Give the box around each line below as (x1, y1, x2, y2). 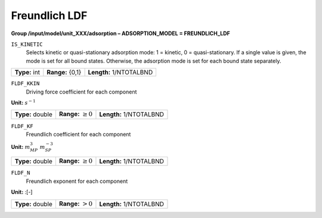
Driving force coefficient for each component (26, 88, 137, 95)
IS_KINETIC (11, 41, 43, 48)
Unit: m (11, 144, 30, 151)
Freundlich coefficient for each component (26, 131, 131, 138)
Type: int (14, 68, 41, 77)
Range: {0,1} (47, 68, 82, 77)
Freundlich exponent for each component (26, 177, 128, 185)
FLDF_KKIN (11, 80, 40, 87)
